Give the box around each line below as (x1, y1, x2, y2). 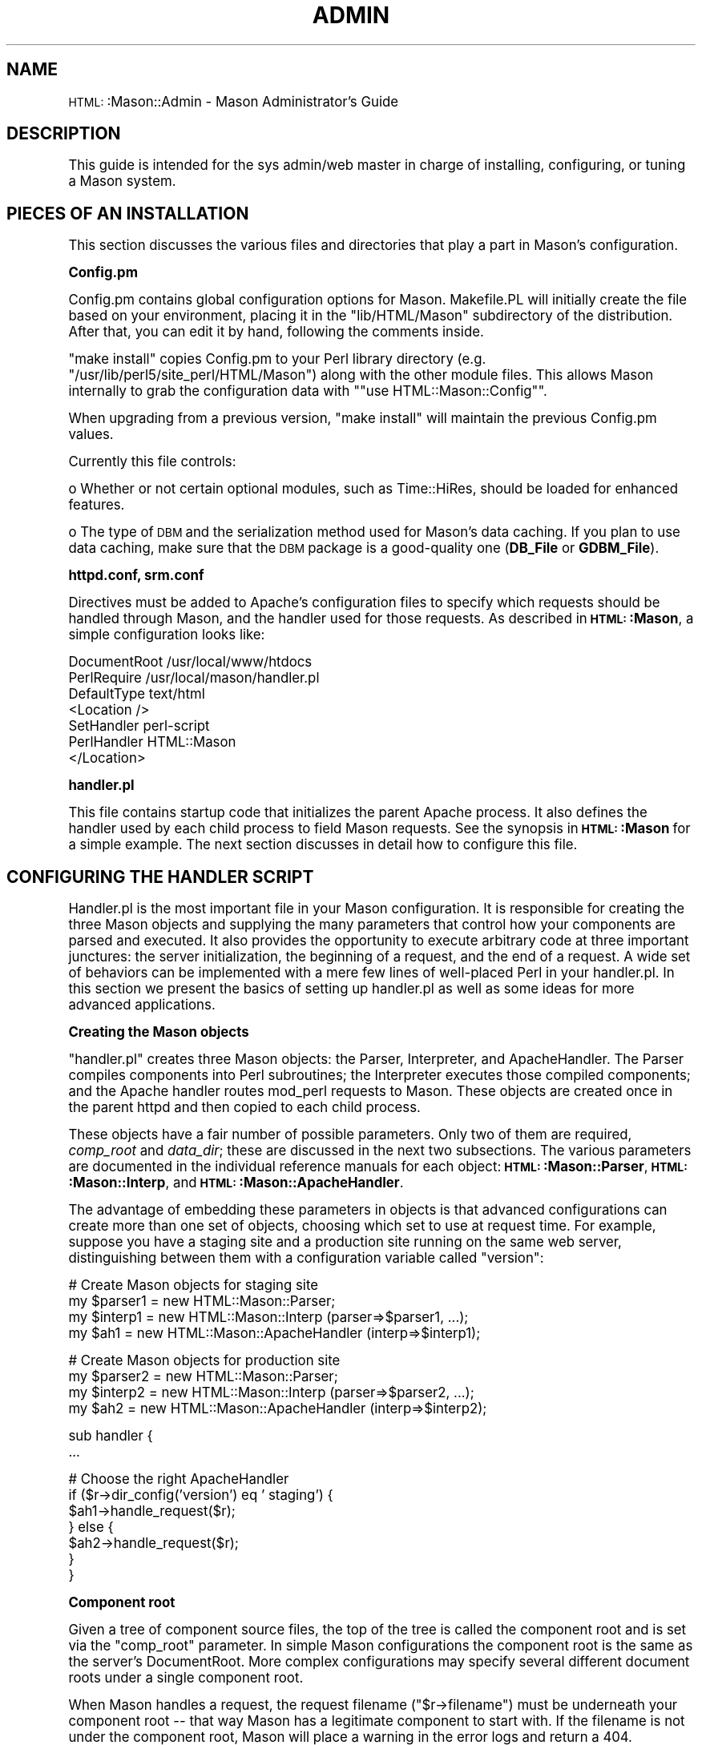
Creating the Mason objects (68, 1024, 249, 1041)
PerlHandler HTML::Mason (68, 734, 236, 751)
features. (68, 497, 125, 514)
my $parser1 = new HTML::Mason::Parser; (68, 1293, 336, 1310)
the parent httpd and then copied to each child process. (68, 1099, 421, 1116)
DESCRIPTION (6, 123, 121, 144)
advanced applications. (68, 997, 216, 1014)
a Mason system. (68, 173, 176, 190)
